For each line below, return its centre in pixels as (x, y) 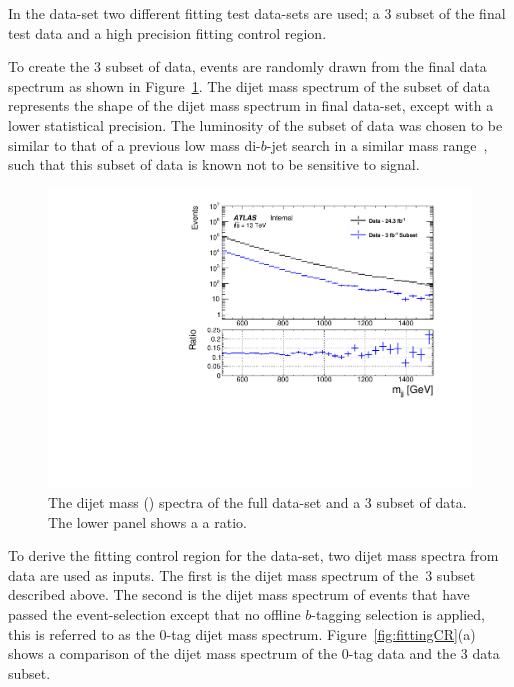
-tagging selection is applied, (398, 613)
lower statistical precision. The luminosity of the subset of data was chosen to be (255, 124)
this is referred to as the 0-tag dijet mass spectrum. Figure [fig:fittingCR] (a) (242, 633)
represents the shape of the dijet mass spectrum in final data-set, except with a (251, 105)
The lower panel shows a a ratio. (147, 521)
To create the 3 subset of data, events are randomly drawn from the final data (247, 66)
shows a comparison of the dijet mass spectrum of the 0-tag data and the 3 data (254, 653)
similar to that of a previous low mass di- (134, 144)
